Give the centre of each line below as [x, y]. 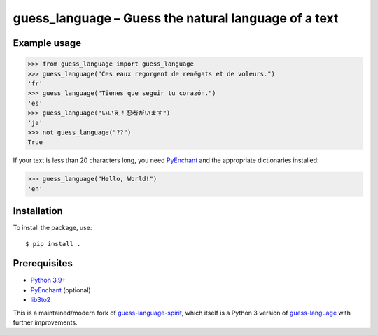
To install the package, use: [52, 228]
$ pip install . [53, 244]
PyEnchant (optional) [61, 290]
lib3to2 [41, 300]
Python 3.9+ [48, 280]
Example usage [47, 43]
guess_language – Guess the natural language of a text [176, 18]
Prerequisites [43, 263]
